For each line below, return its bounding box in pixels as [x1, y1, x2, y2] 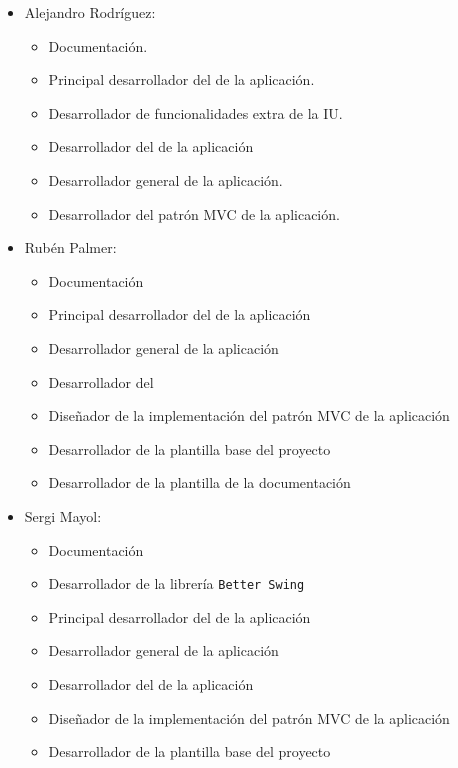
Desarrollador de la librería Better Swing [48, 573, 305, 594]
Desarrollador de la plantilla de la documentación [48, 472, 351, 493]
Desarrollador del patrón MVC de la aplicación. [48, 203, 340, 224]
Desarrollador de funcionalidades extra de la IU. [48, 102, 343, 123]
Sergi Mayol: [24, 505, 102, 526]
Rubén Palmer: [24, 237, 117, 258]
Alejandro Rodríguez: [24, 2, 156, 22]
